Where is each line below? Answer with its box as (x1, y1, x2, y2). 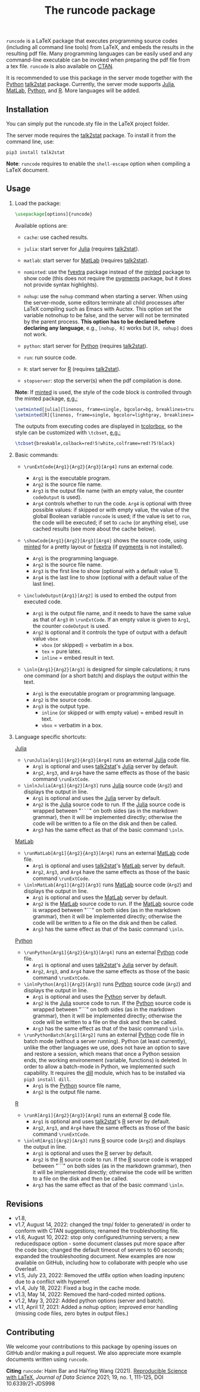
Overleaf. (14, 1265, 37, 1273)
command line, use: (6, 138, 55, 145)
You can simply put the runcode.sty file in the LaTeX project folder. (6, 120, 170, 127)
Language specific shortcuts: (14, 733, 87, 741)
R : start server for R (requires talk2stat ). (23, 365, 121, 372)
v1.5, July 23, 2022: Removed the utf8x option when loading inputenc (14, 1272, 185, 1279)
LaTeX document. (6, 167, 49, 173)
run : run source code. (23, 354, 77, 361)
